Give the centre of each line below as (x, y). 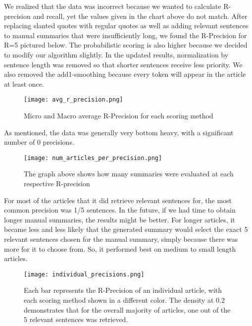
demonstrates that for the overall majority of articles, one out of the (127, 309)
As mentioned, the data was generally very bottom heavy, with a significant (119, 132)
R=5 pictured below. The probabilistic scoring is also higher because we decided (126, 45)
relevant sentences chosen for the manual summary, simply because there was (121, 239)
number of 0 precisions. (39, 142)
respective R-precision (57, 184)
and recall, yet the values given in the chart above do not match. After (140, 16)
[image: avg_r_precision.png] (74, 100)
